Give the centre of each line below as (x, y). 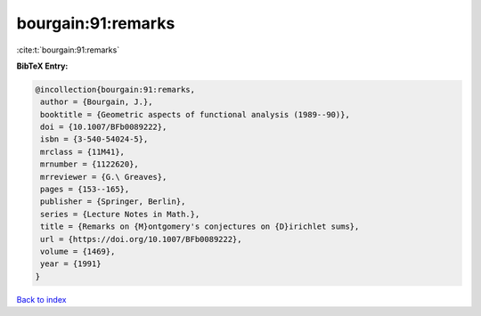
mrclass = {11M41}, (82, 152)
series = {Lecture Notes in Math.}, (120, 214)
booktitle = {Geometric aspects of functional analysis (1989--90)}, (196, 114)
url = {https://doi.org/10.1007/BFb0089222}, (141, 239)
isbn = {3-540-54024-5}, (94, 139)
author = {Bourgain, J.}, (97, 102)
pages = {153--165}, (85, 190)
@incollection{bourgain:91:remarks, (115, 89)
